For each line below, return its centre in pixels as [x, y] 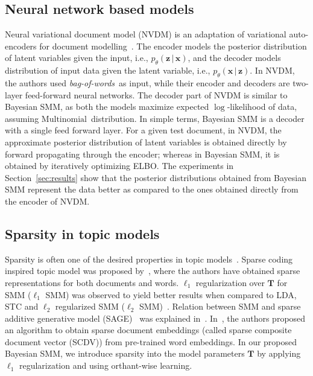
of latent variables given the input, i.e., [77, 58]
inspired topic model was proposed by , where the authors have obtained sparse [153, 271]
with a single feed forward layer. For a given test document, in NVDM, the [143, 130]
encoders [21, 46]
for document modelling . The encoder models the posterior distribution [173, 46]
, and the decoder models [234, 58]
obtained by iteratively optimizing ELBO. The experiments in [119, 166]
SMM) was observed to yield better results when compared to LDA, [171, 294]
